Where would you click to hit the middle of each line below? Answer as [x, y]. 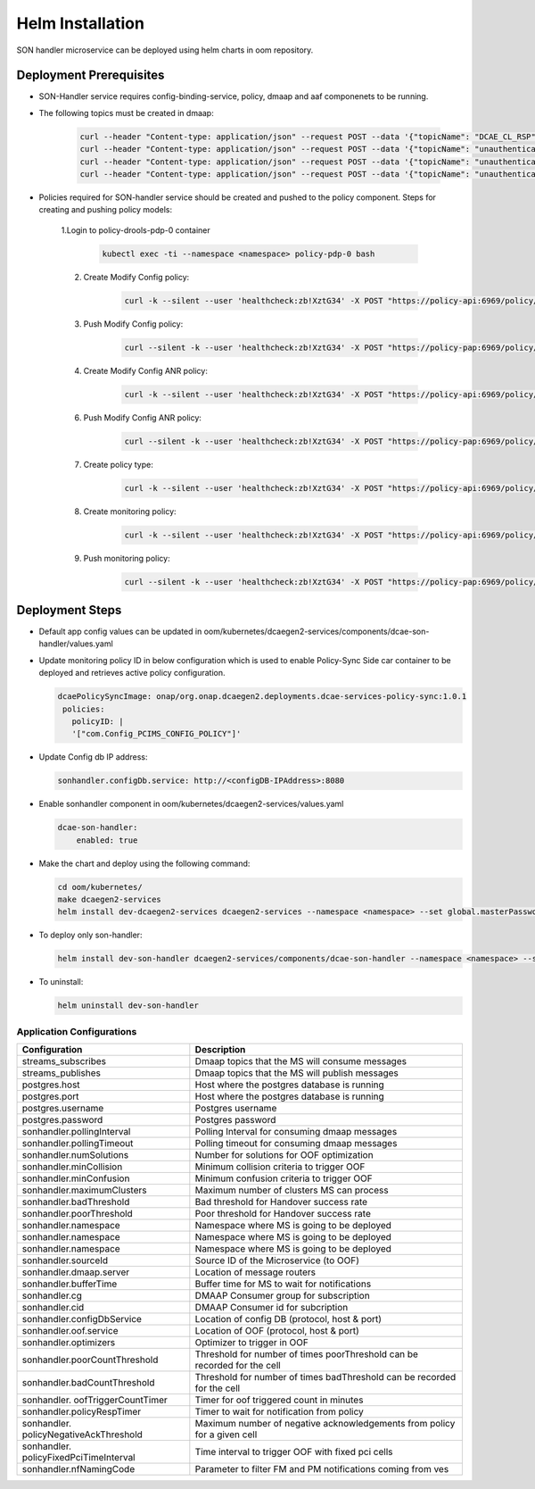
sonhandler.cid [53, 1308]
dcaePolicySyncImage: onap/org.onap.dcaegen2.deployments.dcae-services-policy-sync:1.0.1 [262, 697]
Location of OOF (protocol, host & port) [277, 1331]
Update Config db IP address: [93, 757]
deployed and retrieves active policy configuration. [132, 673]
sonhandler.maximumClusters [84, 1190]
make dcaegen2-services [110, 900]
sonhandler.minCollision [72, 1167]
